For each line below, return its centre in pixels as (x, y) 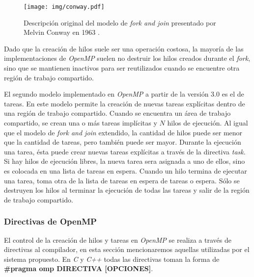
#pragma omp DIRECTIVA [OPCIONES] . (79, 268)
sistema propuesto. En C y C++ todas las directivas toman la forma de (112, 259)
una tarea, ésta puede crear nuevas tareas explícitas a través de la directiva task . (125, 151)
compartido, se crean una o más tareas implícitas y (81, 123)
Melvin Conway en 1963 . (62, 32)
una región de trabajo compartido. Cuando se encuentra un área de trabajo (117, 113)
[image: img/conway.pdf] (64, 7)
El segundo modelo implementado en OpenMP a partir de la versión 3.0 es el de (124, 94)
